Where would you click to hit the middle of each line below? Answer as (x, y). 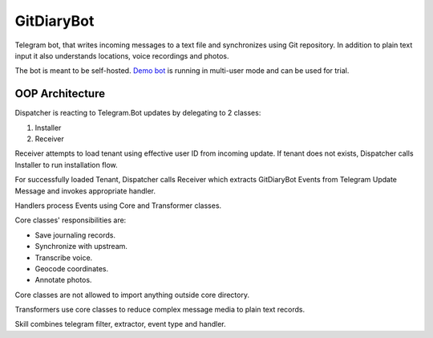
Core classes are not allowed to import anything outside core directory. (132, 295)
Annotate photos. (63, 280)
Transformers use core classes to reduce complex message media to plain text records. (160, 310)
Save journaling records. (75, 235)
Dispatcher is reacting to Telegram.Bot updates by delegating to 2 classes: (138, 113)
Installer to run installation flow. (66, 165)
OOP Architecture (60, 94)
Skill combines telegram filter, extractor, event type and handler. (120, 324)
